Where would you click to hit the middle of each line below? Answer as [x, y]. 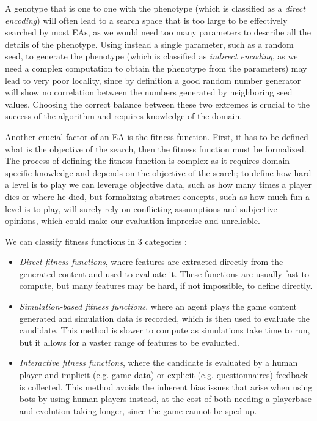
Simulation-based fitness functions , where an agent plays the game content [158, 306]
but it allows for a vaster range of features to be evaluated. [129, 342]
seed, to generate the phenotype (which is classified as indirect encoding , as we [151, 56]
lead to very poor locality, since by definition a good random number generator [153, 80]
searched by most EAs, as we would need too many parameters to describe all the [158, 32]
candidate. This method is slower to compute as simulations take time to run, [165, 330]
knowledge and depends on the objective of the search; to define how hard [173, 172]
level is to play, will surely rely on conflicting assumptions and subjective [141, 208]
